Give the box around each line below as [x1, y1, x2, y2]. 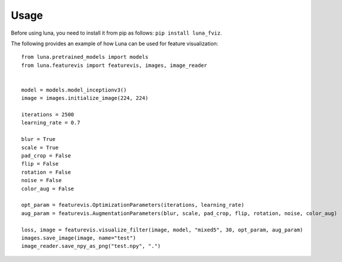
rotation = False [21, 169, 71, 176]
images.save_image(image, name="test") [21, 234, 136, 241]
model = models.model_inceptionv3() [21, 86, 127, 93]
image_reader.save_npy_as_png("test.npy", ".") [21, 243, 161, 250]
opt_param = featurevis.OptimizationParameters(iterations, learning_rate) [21, 201, 244, 209]
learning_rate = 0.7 [21, 119, 81, 126]
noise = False [21, 177, 62, 184]
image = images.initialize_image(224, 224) [21, 95, 149, 102]
